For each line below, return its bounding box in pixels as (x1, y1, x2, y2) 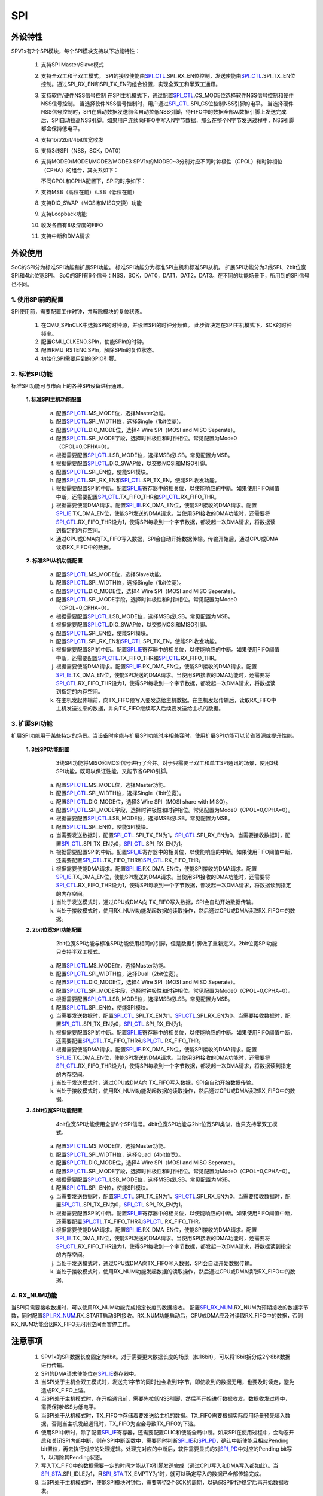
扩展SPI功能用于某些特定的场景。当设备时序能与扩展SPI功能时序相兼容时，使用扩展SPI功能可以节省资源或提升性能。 (11, 732, 298, 739)
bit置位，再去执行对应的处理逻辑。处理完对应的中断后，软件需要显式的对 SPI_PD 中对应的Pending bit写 (41, 1445, 292, 1452)
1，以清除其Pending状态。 (41, 1454, 106, 1461)
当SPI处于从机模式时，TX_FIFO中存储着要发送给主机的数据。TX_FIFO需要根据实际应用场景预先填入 (41, 1412, 285, 1419)
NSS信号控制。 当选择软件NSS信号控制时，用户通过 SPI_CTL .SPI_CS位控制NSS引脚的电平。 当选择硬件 (41, 100, 294, 107)
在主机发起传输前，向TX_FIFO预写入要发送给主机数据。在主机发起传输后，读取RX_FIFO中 (56, 696, 276, 703)
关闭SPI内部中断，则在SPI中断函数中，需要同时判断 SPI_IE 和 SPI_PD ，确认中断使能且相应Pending (51, 1437, 289, 1444)
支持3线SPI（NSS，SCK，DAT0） (41, 147, 124, 154)
